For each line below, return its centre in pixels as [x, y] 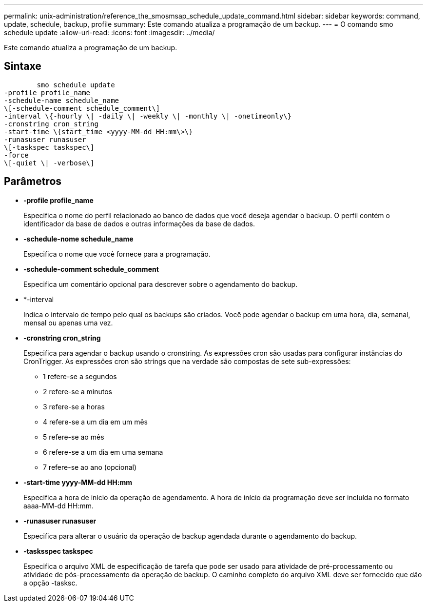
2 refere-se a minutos [78, 391]
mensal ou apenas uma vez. [68, 323]
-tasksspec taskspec [58, 551]
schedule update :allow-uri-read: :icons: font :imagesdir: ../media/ [109, 32]
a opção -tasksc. [50, 583]
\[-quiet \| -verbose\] [49, 163]
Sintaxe [23, 66]
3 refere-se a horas [74, 406]
